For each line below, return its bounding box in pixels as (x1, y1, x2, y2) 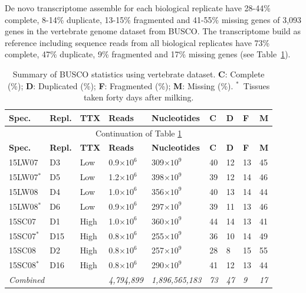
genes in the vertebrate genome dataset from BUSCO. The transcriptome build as (5, 25, 301, 37)
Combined (9, 274, 45, 286)
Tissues (243, 79, 270, 92)
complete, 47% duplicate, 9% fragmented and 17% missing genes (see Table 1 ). (5, 48, 291, 60)
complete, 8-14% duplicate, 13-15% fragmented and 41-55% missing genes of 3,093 (5, 13, 302, 25)
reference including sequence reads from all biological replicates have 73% (5, 36, 270, 48)
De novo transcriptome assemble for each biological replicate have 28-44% (5, 2, 271, 14)
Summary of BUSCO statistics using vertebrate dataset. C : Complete (12, 67, 265, 80)
